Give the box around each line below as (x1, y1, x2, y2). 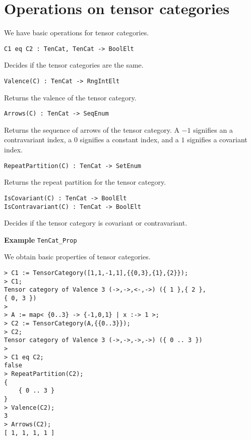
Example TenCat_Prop (4, 234, 77, 245)
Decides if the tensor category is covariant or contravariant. (4, 217, 187, 228)
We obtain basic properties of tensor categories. (4, 251, 151, 262)
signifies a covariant (187, 134, 247, 145)
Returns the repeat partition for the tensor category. (4, 177, 166, 187)
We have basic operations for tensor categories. (4, 27, 149, 38)
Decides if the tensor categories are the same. (4, 60, 144, 70)
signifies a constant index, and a (80, 134, 179, 145)
